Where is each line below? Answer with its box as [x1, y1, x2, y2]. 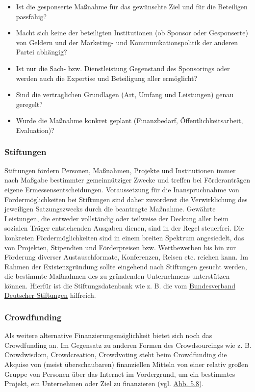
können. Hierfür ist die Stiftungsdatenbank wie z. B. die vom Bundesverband [4, 280, 235, 290]
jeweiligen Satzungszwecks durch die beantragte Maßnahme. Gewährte [4, 204, 216, 214]
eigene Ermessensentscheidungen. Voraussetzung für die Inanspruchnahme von [4, 184, 239, 194]
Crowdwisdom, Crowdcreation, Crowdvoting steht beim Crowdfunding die [4, 349, 227, 360]
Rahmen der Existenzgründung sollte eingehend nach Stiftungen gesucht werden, [4, 261, 247, 271]
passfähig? [16, 11, 47, 21]
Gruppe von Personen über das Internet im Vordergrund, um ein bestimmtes [4, 368, 235, 379]
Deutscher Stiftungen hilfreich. [4, 290, 96, 300]
